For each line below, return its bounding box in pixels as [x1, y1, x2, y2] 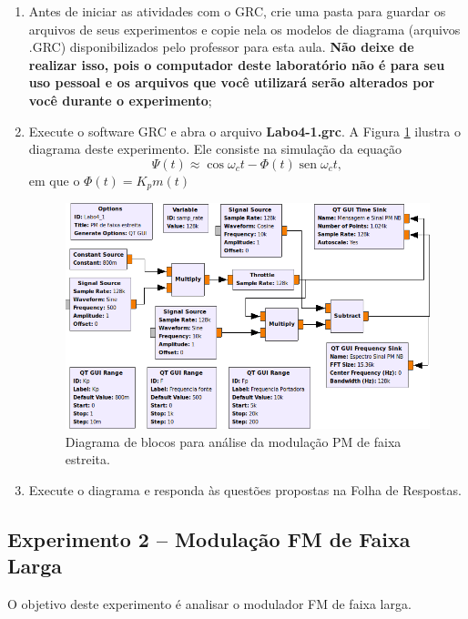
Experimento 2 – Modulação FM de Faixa [7, 524, 411, 553]
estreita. [65, 450, 110, 469]
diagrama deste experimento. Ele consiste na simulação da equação [28, 139, 402, 158]
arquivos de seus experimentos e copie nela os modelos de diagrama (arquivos [28, 19, 461, 38]
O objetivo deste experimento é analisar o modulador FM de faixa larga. [7, 594, 412, 614]
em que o [28, 170, 80, 189]
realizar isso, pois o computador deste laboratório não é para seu [28, 55, 445, 74]
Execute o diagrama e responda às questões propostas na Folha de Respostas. [28, 480, 462, 499]
